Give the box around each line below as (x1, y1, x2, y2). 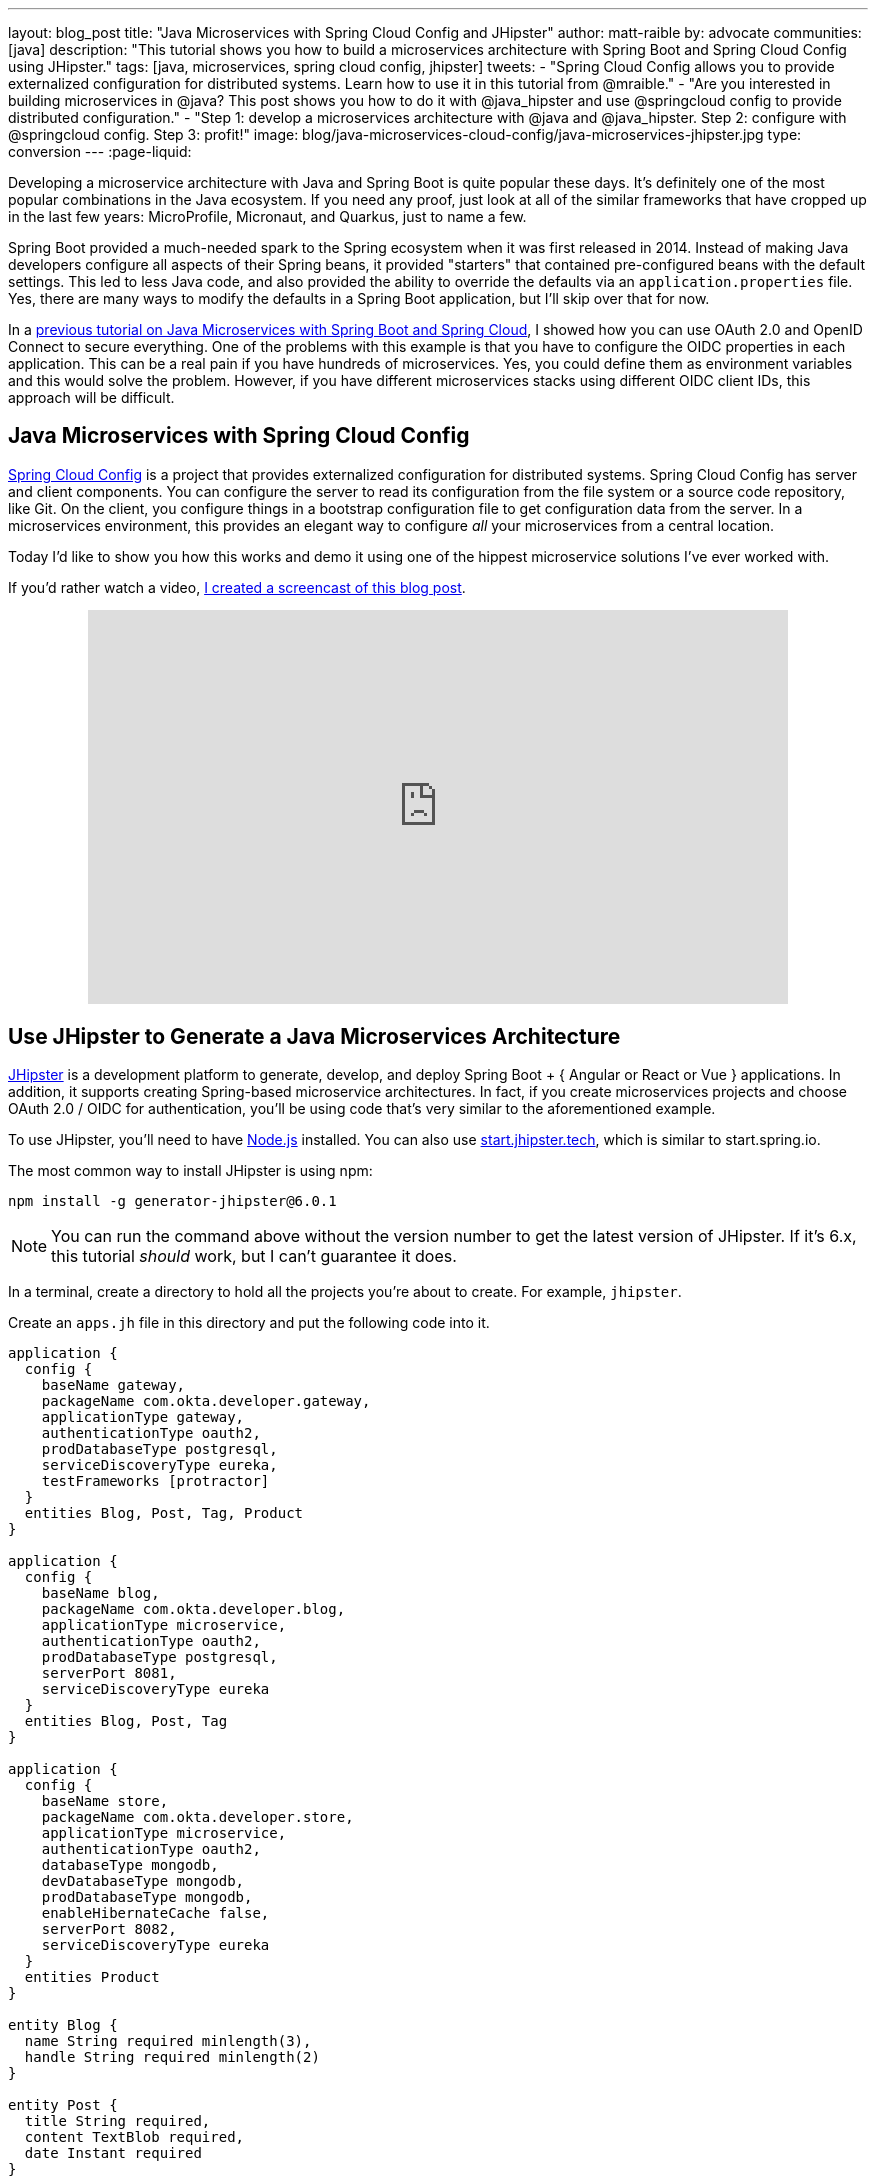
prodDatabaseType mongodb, (41, 1889, 253, 1906)
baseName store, (41, 1793, 169, 1810)
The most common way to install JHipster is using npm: (8, 1162, 373, 1180)
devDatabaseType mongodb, (41, 1873, 245, 1890)
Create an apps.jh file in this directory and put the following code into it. (8, 1314, 490, 1332)
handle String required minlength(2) (24, 2049, 320, 2066)
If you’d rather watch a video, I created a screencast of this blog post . (8, 578, 466, 596)
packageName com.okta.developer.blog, (41, 1601, 346, 1618)
